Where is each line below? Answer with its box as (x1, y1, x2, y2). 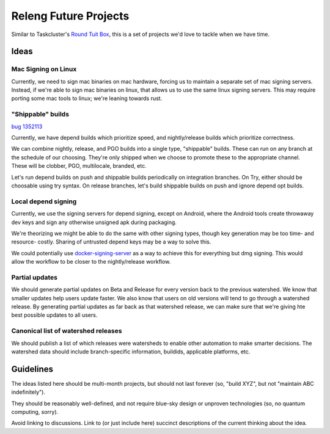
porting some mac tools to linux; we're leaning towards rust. (11, 95, 163, 102)
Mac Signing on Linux (11, 65, 77, 73)
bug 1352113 (11, 123, 43, 130)
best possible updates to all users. (11, 311, 98, 319)
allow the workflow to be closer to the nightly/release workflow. (11, 258, 171, 266)
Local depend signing (11, 197, 77, 206)
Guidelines (11, 364, 53, 374)
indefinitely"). (11, 388, 46, 396)
